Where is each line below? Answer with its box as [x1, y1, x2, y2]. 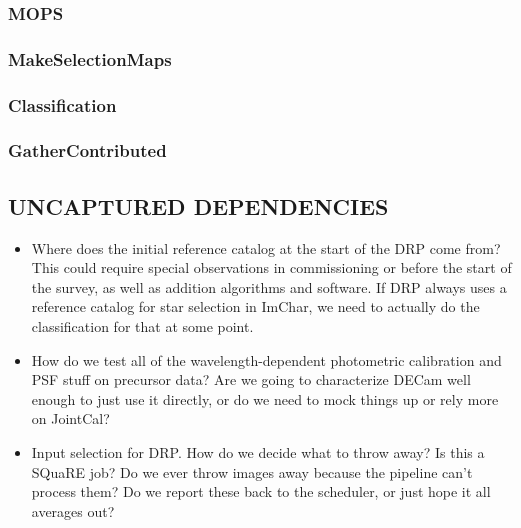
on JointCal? [31, 408, 110, 429]
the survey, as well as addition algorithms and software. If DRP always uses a [31, 276, 507, 297]
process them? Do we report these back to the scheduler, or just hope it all [31, 481, 491, 502]
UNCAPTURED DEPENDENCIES [8, 190, 389, 221]
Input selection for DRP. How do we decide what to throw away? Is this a [31, 441, 485, 462]
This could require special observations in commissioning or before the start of [31, 257, 512, 278]
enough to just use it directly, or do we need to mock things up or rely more [31, 388, 499, 409]
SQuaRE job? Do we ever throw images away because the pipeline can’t [31, 461, 473, 482]
